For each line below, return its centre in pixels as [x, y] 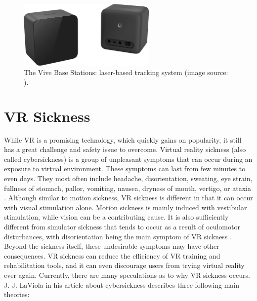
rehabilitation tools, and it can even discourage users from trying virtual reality [124, 265]
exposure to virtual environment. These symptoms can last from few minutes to [125, 169]
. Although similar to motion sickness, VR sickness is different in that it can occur [128, 198]
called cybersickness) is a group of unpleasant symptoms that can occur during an [128, 159]
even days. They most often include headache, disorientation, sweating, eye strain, [128, 178]
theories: [17, 294]
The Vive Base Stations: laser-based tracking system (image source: [126, 72]
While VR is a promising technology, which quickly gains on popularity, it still [123, 139]
